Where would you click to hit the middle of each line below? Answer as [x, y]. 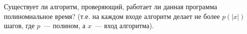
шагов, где [19, 25]
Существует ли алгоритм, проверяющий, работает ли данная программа [111, 6]
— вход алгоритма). [124, 25]
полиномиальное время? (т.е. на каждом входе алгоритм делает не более [112, 16]
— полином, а [64, 25]
